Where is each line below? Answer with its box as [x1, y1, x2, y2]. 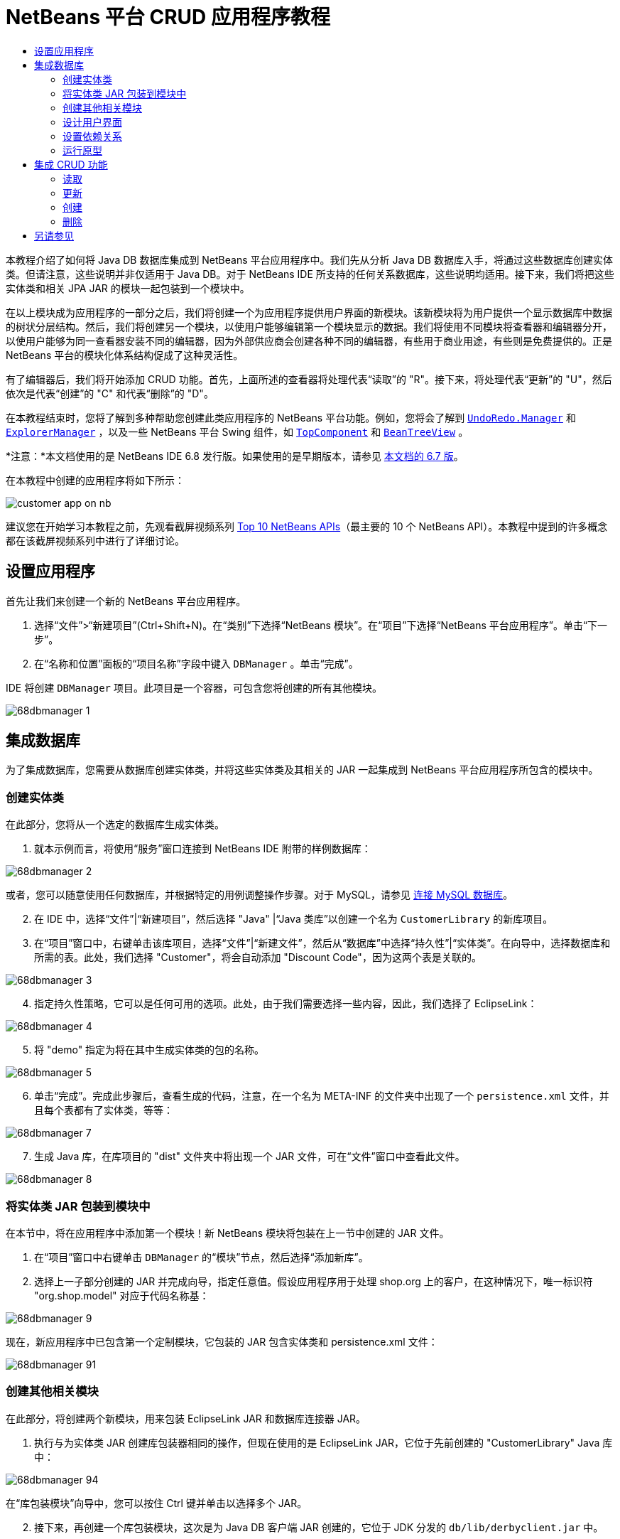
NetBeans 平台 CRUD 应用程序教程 [6, 5, 330, 29]
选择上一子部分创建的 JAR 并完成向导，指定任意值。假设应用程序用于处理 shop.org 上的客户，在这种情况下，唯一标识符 [34, 1275, 593, 1287]
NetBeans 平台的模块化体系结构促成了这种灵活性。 [6, 348, 244, 361]
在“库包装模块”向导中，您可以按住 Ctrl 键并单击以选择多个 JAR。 [6, 1496, 308, 1509]
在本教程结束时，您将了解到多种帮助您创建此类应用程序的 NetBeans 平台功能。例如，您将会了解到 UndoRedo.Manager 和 [6, 411, 576, 424]
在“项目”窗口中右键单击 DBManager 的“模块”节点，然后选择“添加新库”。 [34, 1250, 369, 1263]
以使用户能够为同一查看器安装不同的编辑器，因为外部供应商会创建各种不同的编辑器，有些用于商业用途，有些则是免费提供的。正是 [6, 334, 612, 347]
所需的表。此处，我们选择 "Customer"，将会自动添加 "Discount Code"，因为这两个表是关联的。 [34, 951, 482, 964]
